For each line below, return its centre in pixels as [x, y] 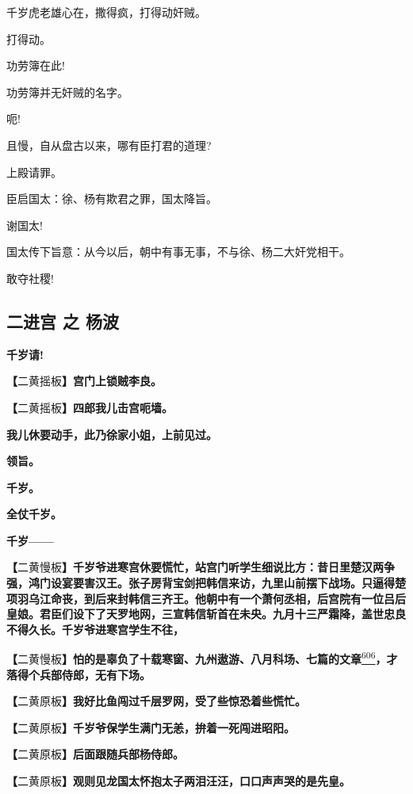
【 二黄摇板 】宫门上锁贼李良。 [84, 381]
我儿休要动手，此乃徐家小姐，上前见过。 [112, 434]
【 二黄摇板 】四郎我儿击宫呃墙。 [90, 407]
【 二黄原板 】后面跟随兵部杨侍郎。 [95, 754]
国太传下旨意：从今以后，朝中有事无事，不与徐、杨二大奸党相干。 [178, 252]
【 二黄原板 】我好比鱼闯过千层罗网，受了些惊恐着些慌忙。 [156, 701]
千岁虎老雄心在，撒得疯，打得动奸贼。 [106, 12]
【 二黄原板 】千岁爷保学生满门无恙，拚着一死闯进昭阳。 [151, 727]
